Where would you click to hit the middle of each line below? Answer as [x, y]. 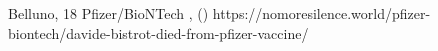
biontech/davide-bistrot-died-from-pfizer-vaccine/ [158, 32]
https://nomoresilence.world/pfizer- [321, 13]
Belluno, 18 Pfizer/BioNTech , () [108, 13]
